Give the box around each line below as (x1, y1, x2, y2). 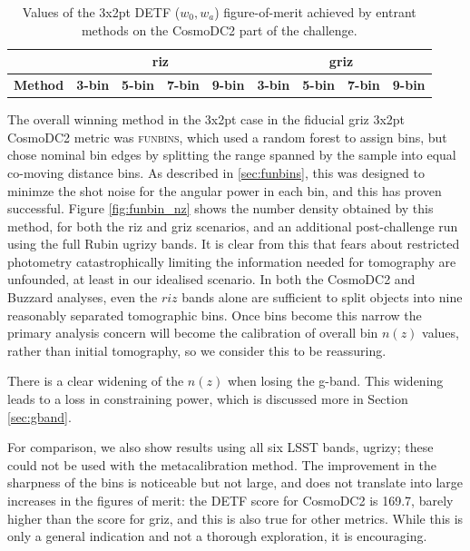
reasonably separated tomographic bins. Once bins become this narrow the (7, 305, 422, 324)
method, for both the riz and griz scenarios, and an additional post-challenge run (7, 216, 458, 235)
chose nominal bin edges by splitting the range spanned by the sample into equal (7, 145, 456, 164)
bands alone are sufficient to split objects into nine (181, 288, 463, 307)
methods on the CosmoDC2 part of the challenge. (81, 20, 357, 39)
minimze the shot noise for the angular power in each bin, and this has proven (7, 181, 442, 200)
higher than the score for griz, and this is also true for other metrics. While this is (7, 508, 464, 527)
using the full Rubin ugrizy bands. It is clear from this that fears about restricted (7, 234, 460, 253)
